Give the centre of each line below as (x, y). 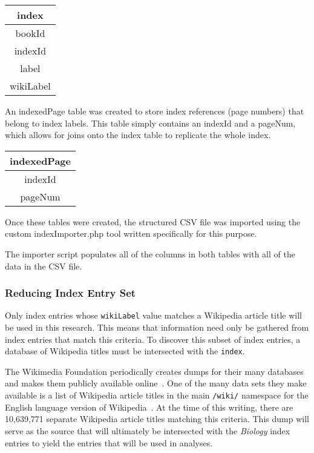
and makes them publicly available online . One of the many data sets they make (156, 383)
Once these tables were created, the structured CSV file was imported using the (153, 221)
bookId (30, 33)
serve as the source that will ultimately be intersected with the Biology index (148, 430)
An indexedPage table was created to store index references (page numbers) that (155, 111)
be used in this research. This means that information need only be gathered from (157, 327)
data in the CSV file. (44, 266)
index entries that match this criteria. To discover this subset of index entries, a (153, 339)
